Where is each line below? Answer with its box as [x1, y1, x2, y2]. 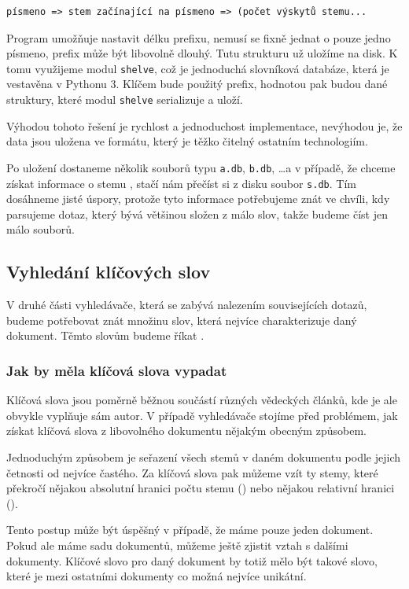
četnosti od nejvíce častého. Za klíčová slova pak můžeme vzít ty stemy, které [6, 464, 378, 480]
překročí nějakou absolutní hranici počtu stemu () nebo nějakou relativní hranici [6, 480, 395, 496]
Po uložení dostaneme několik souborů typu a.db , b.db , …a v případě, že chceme [6, 159, 396, 175]
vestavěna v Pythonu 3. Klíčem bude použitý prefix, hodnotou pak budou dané [6, 75, 388, 92]
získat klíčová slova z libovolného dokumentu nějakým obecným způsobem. [6, 422, 367, 439]
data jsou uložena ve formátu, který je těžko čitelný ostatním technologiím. [6, 133, 368, 149]
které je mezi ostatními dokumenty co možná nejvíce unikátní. [6, 568, 307, 584]
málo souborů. [6, 221, 75, 237]
